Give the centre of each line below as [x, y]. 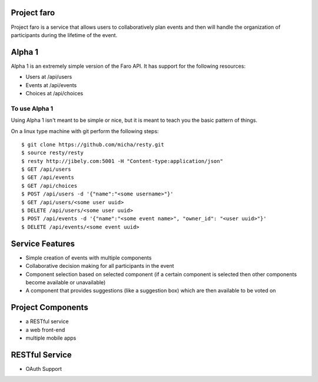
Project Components [49, 308]
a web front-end [45, 330]
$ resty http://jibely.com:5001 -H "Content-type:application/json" [122, 161]
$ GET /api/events [48, 177]
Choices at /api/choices [54, 93]
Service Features [43, 243]
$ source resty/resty [52, 153]
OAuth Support [44, 368]
